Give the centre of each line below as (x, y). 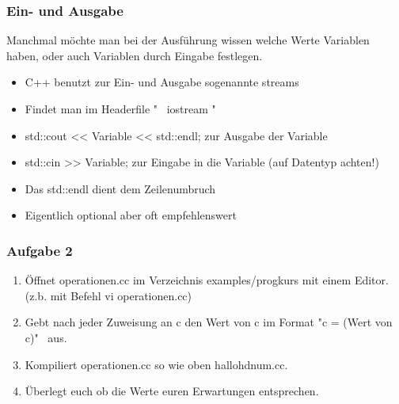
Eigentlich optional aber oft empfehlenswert (131, 215)
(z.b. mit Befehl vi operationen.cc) (108, 295)
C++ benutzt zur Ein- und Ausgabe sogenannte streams (162, 82)
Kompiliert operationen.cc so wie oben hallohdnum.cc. (156, 364)
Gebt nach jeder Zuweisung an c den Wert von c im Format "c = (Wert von (209, 322)
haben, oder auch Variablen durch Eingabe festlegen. (135, 55)
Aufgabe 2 (40, 250)
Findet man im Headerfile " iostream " (120, 109)
